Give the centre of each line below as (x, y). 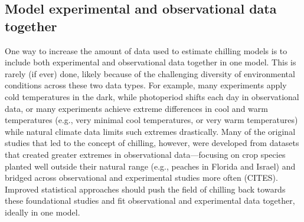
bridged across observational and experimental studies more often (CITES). (141, 178)
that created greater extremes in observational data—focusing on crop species (145, 154)
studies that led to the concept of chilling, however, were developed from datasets (152, 143)
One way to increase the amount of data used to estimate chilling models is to (146, 50)
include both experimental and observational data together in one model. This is (151, 62)
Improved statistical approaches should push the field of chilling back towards (145, 189)
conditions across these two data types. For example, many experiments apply (146, 85)
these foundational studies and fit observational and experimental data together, (150, 201)
